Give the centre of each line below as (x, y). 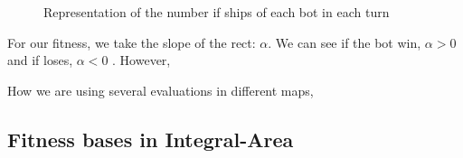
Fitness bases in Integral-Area (151, 139)
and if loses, (40, 60)
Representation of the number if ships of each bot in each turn (217, 12)
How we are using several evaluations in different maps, (161, 90)
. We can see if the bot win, (345, 42)
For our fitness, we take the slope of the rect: (132, 42)
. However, (142, 60)
